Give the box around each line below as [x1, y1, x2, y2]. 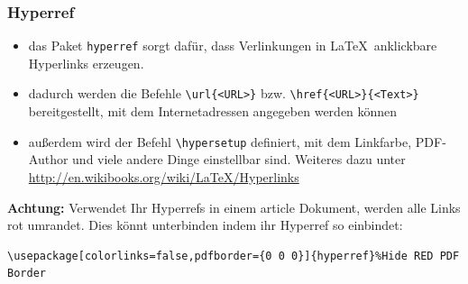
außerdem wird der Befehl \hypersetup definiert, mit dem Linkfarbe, [28, 132, 412, 151]
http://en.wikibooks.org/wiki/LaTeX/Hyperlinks [28, 167, 299, 186]
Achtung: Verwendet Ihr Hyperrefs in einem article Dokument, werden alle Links [7, 197, 461, 216]
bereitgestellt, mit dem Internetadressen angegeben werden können [28, 102, 398, 121]
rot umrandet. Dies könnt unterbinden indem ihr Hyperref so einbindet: [7, 215, 403, 234]
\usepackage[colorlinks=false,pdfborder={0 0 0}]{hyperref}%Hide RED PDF [7, 249, 460, 262]
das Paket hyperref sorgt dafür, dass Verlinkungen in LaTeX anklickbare [28, 36, 437, 55]
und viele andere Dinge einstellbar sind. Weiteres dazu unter [72, 150, 406, 169]
